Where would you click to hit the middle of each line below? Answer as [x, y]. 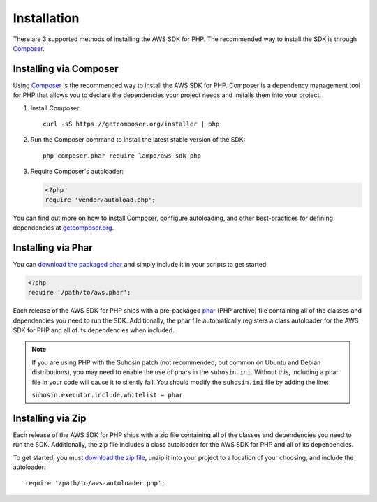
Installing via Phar [53, 248]
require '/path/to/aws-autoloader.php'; [95, 483]
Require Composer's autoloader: [77, 172]
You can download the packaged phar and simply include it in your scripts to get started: [140, 264]
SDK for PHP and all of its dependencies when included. [94, 330]
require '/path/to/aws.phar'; [79, 293]
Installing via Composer [66, 69]
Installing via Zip [50, 418]
